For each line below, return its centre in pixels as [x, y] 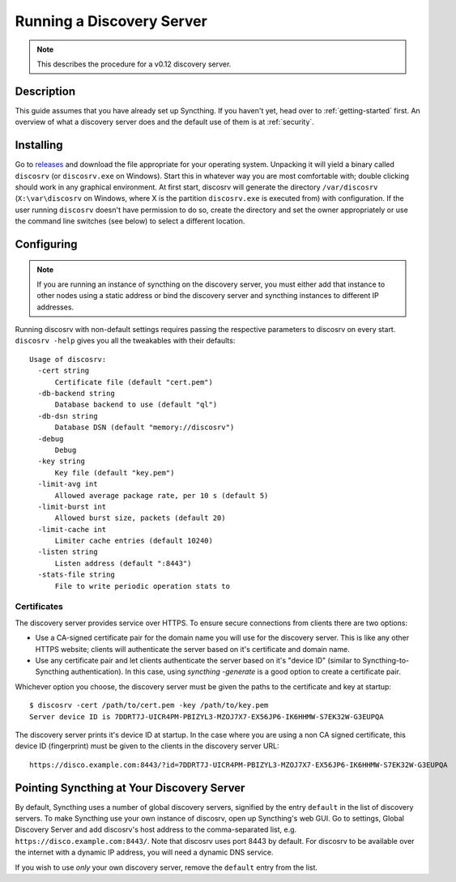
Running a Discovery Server [111, 21]
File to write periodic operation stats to [143, 586]
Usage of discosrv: [68, 359]
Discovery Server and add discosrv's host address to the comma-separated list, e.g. [156, 829]
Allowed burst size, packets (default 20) [140, 518]
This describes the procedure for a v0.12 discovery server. [134, 64]
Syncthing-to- [386, 660]
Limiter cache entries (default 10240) [134, 541]
